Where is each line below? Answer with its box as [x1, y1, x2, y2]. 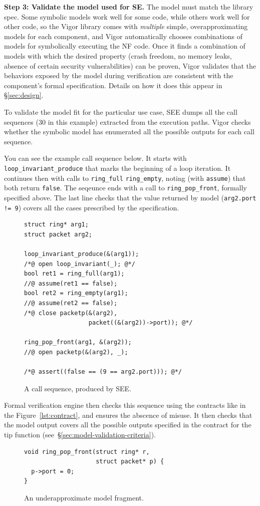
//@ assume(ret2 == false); [24, 299, 118, 307]
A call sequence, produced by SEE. [24, 383, 132, 393]
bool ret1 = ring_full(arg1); [24, 270, 125, 278]
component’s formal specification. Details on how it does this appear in [4, 80, 222, 90]
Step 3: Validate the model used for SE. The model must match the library [4, 2, 253, 12]
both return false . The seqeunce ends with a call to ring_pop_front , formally [4, 182, 247, 193]
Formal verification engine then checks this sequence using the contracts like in [4, 400, 246, 410]
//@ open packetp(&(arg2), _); [24, 348, 128, 356]
